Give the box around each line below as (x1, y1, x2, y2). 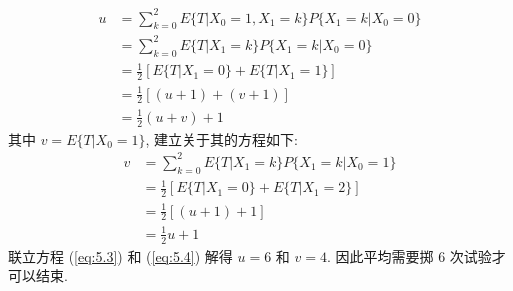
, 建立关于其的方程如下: (145, 128, 298, 149)
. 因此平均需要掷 (326, 245, 434, 266)
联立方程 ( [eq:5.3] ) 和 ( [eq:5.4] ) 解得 (8, 245, 233, 266)
